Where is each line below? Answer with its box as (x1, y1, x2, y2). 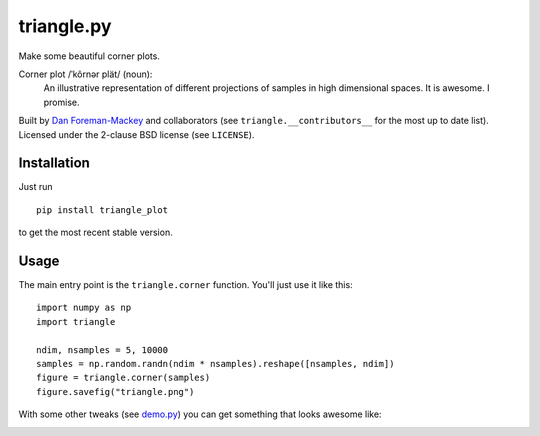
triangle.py (18, 15, 112, 37)
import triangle (36, 316, 116, 327)
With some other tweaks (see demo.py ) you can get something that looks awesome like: (18, 408, 382, 420)
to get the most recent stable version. (18, 226, 174, 239)
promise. (43, 96, 80, 108)
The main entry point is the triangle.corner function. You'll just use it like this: (18, 279, 354, 291)
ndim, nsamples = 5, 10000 (36, 344, 169, 355)
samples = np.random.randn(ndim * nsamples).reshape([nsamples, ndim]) (36, 358, 395, 370)
